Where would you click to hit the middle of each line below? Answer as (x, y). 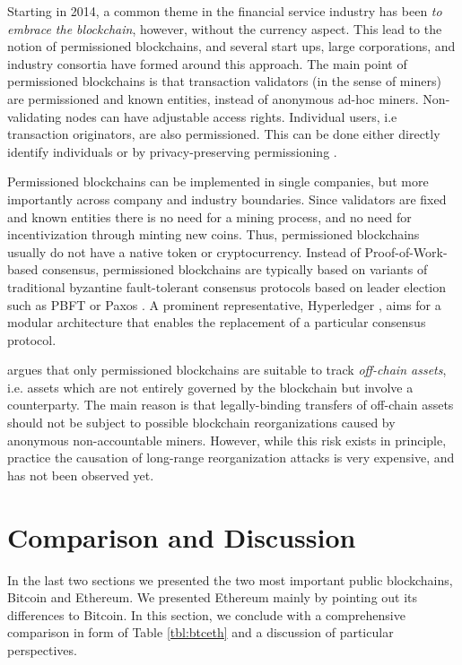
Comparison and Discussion (182, 536)
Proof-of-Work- (406, 251)
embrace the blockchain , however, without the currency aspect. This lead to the (225, 28)
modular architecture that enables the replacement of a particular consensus (217, 322)
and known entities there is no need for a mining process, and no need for (209, 216)
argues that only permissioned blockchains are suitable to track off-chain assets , (227, 370)
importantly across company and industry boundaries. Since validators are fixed (227, 199)
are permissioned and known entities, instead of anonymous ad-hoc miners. (213, 98)
